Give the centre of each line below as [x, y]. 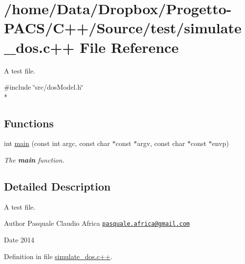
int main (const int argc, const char [57, 143]
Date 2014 [19, 240]
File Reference [129, 47]
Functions [29, 123]
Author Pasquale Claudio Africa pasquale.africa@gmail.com [97, 223]
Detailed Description [57, 186]
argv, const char [161, 143]
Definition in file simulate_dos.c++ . [58, 256]
